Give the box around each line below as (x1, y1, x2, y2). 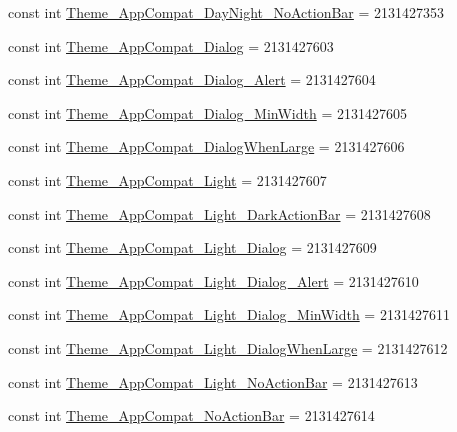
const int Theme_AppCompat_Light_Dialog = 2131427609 (8, 237, 377, 258)
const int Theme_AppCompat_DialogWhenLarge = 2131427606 (8, 136, 405, 157)
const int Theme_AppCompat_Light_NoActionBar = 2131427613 (8, 371, 418, 392)
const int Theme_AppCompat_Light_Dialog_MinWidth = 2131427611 (8, 304, 450, 325)
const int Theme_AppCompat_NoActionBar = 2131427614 (8, 405, 375, 426)
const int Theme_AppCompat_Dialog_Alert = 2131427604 (8, 69, 376, 90)
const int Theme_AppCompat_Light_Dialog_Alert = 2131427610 (8, 270, 419, 291)
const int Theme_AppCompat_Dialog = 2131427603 (8, 35, 334, 56)
